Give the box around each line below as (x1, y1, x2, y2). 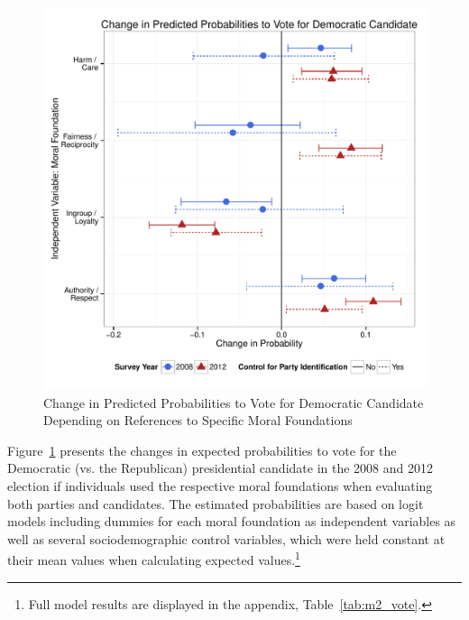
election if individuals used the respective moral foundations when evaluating (7, 476, 433, 495)
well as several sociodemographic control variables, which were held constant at (7, 529, 446, 548)
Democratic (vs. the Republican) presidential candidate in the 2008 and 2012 (7, 458, 433, 477)
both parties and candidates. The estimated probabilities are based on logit (7, 494, 424, 513)
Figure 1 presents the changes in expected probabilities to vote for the (7, 440, 397, 459)
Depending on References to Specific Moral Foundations (43, 411, 353, 430)
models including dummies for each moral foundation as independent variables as (7, 512, 456, 531)
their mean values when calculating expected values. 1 (7, 548, 300, 569)
